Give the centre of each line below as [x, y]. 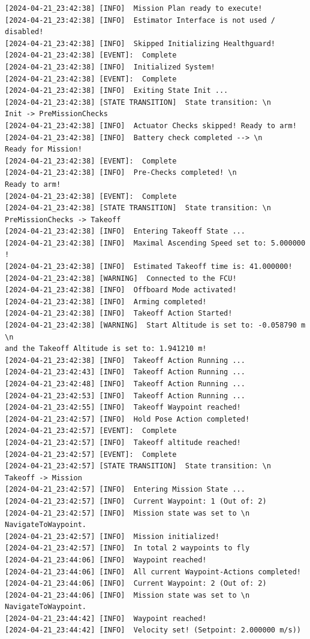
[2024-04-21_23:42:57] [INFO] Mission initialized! [112, 536]
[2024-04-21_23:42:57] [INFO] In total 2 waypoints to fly [127, 548]
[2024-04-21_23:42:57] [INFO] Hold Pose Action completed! [127, 419]
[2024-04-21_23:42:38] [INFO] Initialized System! [110, 67]
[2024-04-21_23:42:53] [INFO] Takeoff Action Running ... [125, 396]
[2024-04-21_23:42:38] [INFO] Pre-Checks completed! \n [121, 173]
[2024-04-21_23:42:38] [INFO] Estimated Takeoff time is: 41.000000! [149, 267]
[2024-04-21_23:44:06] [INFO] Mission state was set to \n [127, 595]
